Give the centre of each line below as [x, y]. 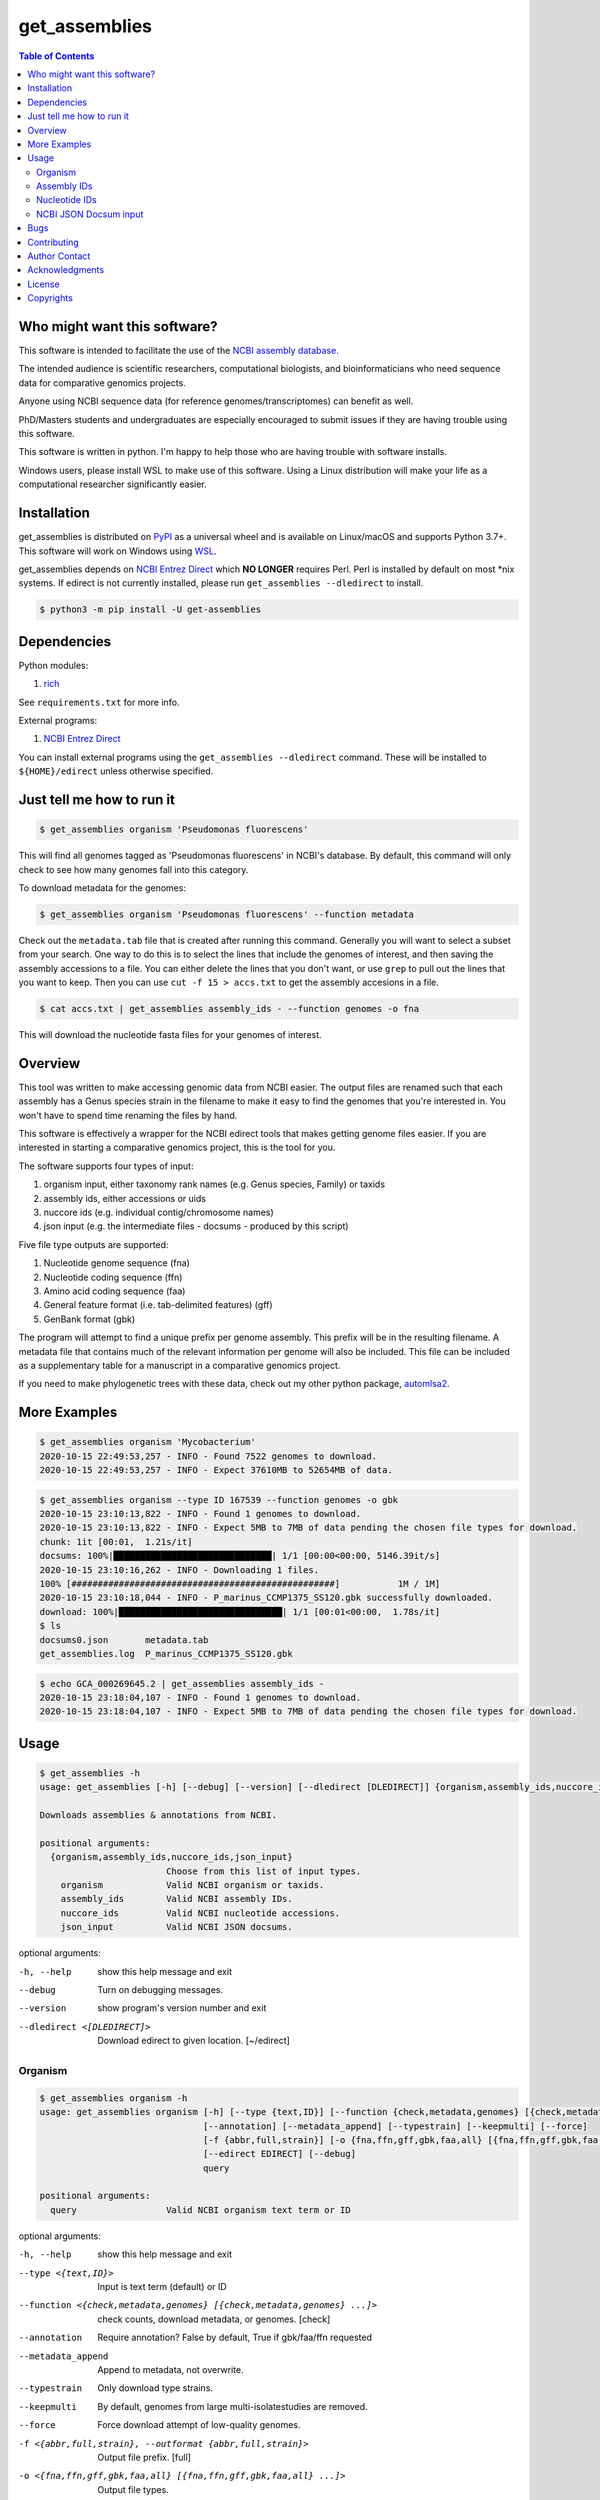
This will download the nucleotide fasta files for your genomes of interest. [170, 1034]
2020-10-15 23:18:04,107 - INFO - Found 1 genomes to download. [200, 1697]
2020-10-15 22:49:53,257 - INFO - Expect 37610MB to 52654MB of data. [216, 1470]
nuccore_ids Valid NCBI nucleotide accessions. [200, 1913]
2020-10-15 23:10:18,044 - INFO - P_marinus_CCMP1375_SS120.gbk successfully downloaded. [266, 1598]
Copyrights [50, 298]
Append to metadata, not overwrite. [170, 2369]
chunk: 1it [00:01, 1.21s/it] [116, 1541]
